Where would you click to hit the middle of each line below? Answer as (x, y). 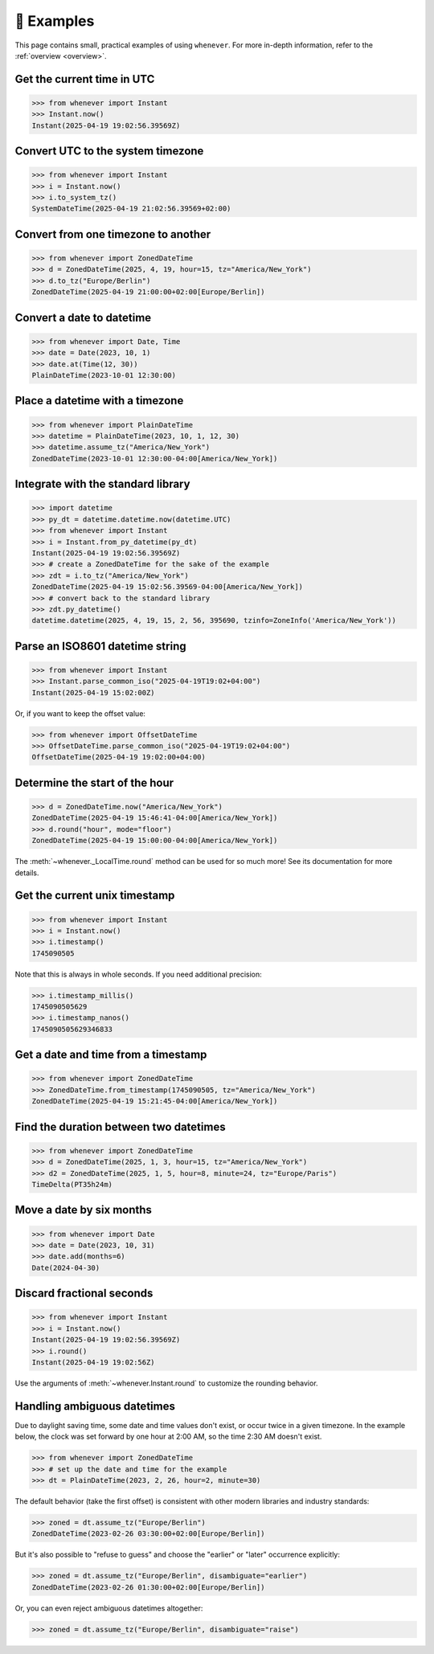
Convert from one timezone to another (113, 234)
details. (27, 873)
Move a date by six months (84, 1210)
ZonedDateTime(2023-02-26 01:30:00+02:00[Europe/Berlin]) (148, 1587)
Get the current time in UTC (85, 79)
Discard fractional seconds (84, 1294)
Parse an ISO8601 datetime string (100, 646)
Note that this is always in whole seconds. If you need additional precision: (138, 974)
